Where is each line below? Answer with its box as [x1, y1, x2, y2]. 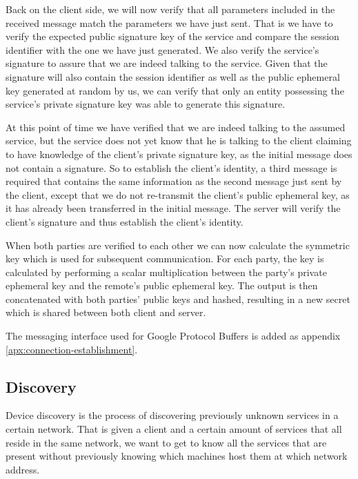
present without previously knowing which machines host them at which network [6, 449, 348, 463]
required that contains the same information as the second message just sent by [6, 174, 342, 188]
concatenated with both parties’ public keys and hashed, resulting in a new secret [6, 291, 350, 306]
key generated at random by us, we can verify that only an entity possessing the [6, 83, 344, 97]
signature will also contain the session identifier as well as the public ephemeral [6, 69, 340, 84]
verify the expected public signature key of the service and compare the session [6, 29, 339, 43]
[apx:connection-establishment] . [6, 342, 138, 356]
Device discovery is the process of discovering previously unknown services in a [6, 408, 339, 422]
